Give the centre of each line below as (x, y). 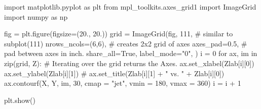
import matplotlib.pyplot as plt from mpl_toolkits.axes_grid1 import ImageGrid (130, 7)
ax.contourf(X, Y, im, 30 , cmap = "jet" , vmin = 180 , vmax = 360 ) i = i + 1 (123, 83)
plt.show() (20, 100)
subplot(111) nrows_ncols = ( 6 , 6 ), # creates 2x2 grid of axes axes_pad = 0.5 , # (126, 43)
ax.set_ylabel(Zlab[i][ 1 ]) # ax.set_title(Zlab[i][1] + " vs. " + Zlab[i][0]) (114, 73)
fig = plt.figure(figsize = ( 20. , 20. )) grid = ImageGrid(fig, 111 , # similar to (119, 34)
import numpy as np (36, 16)
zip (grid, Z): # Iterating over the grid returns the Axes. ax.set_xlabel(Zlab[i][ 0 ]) (129, 63)
